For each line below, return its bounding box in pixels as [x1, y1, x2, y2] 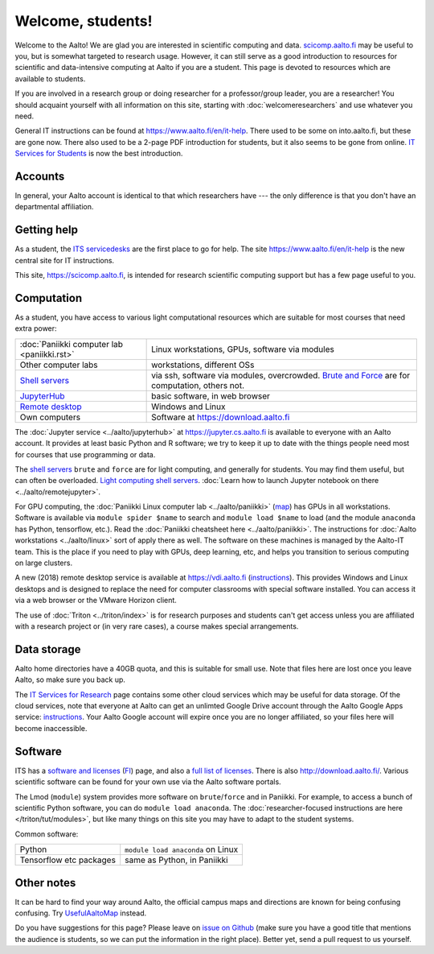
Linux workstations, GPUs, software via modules [151, 343, 335, 354]
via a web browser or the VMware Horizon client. [14, 596, 177, 605]
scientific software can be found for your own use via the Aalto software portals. [14, 777, 281, 787]
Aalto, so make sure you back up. [14, 675, 126, 684]
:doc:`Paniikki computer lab [19, 338, 124, 349]
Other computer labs [19, 359, 98, 370]
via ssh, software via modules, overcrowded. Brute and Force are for [151, 370, 410, 381]
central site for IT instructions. [14, 255, 115, 265]
